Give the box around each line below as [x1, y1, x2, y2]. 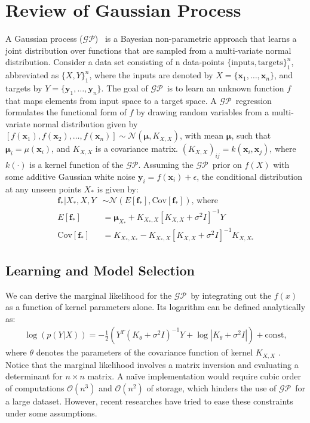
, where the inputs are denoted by [89, 69, 213, 81]
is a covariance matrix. [95, 142, 179, 155]
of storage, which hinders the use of [146, 382, 277, 394]
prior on [212, 158, 242, 171]
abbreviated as [5, 69, 59, 81]
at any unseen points [5, 182, 81, 195]
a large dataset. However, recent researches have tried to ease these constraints [5, 395, 293, 407]
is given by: [97, 182, 139, 195]
